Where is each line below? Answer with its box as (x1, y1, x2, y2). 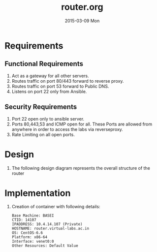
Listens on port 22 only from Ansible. (11, 88, 87, 94)
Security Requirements (4, 103, 77, 111)
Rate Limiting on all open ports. (11, 131, 75, 137)
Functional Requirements (4, 60, 83, 68)
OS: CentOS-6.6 (11, 230, 43, 235)
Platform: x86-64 (11, 235, 48, 240)
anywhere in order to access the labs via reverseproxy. (11, 126, 124, 132)
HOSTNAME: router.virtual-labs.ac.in (11, 226, 90, 231)
